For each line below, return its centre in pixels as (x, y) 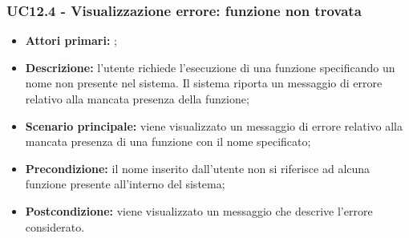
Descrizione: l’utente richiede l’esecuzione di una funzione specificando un (210, 67)
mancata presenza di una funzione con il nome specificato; (168, 141)
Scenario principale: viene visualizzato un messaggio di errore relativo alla (214, 125)
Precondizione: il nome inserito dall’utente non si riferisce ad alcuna (198, 168)
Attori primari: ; (71, 40)
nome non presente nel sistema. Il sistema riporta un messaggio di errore (204, 83)
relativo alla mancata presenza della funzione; (137, 99)
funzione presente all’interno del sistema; (125, 184)
